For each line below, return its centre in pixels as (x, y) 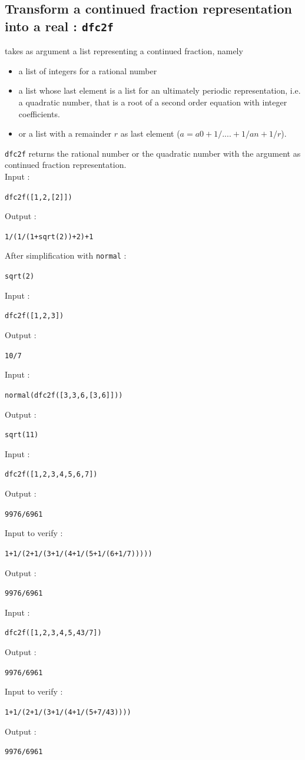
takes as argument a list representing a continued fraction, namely (124, 51)
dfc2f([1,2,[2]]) (39, 197)
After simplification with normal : (66, 255)
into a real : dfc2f (59, 26)
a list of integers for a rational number (88, 70)
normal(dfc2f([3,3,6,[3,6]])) (64, 395)
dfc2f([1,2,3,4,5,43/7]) (53, 633)
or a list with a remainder (65, 133)
